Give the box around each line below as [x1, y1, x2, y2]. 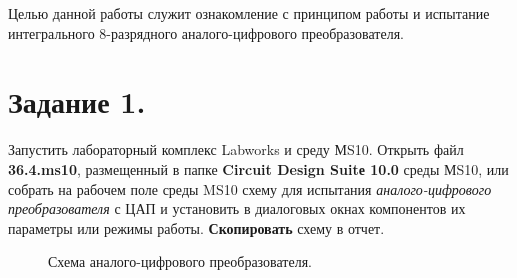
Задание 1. [8, 81, 146, 122]
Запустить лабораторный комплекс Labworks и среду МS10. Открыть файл [8, 139, 464, 160]
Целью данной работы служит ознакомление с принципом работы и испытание [8, 3, 490, 23]
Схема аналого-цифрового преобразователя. [48, 251, 312, 272]
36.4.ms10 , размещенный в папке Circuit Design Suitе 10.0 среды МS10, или [8, 158, 509, 179]
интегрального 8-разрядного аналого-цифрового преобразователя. [8, 22, 404, 43]
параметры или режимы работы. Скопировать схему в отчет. [8, 217, 385, 238]
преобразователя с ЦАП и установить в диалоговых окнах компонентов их [8, 198, 466, 219]
